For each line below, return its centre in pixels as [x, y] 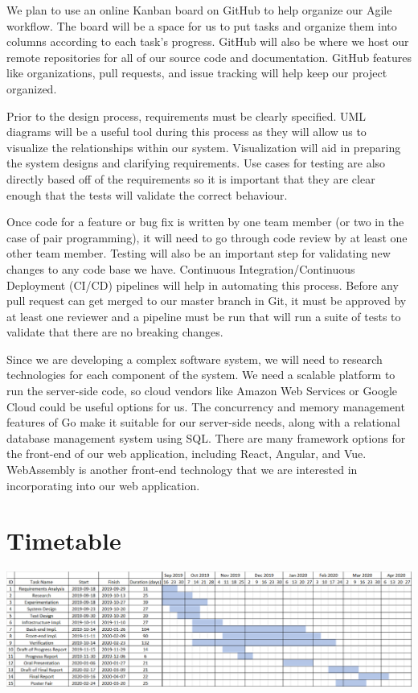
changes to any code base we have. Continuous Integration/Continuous [181, 268]
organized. [32, 88]
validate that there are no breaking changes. [115, 332]
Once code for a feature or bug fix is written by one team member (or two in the [205, 222]
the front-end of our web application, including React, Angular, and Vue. [186, 454]
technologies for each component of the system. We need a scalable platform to [201, 375]
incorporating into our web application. [103, 485]
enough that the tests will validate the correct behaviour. [147, 194]
